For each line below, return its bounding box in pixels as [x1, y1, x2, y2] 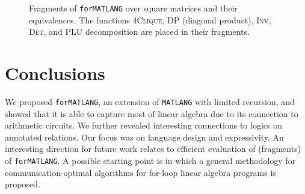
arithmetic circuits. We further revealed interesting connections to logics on [5, 119, 282, 132]
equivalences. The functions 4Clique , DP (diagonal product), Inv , [29, 13, 271, 26]
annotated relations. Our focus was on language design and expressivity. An [5, 130, 284, 143]
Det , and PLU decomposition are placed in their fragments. [29, 25, 250, 38]
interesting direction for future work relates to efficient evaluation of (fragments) [5, 142, 301, 155]
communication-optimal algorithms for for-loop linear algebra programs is [5, 166, 276, 178]
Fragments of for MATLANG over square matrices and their [29, 2, 238, 14]
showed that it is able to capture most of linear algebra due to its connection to [5, 107, 298, 120]
